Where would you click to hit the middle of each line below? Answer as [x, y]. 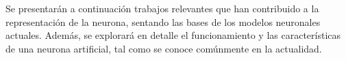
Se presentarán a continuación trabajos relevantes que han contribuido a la [162, 8]
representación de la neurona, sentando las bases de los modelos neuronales [163, 21]
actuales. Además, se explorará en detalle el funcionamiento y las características [173, 35]
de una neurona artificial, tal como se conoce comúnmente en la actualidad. [164, 48]
